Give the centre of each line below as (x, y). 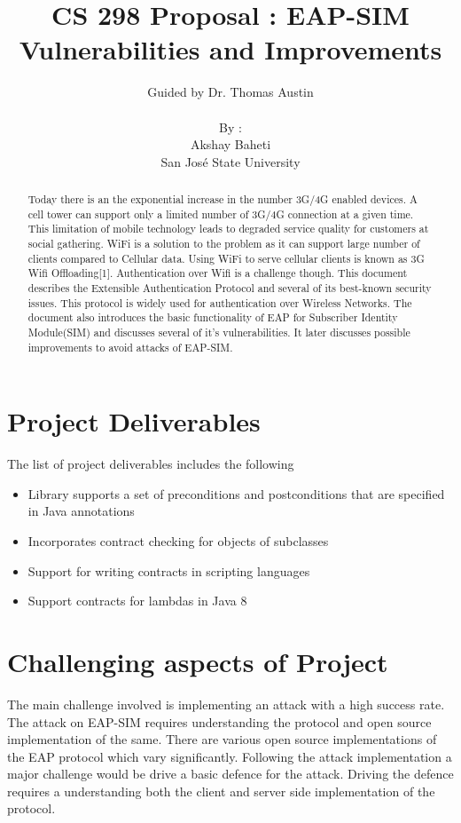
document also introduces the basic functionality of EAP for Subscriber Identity (213, 317)
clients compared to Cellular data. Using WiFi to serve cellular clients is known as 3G (226, 258)
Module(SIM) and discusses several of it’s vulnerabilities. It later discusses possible (219, 332)
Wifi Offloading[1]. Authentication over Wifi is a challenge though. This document (218, 273)
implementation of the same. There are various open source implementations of (222, 739)
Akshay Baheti (230, 144)
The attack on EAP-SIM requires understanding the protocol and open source (219, 721)
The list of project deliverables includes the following (151, 464)
